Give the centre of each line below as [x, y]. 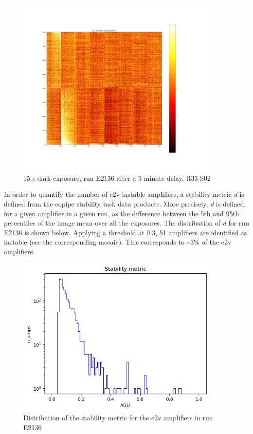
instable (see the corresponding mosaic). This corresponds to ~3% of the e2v [118, 242]
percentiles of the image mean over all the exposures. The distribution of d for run [126, 223]
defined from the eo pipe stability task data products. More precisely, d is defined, [125, 203]
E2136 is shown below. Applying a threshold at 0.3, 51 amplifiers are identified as [126, 232]
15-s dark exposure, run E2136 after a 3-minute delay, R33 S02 [117, 178]
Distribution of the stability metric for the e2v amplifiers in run [118, 418]
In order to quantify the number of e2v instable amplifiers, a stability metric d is [124, 194]
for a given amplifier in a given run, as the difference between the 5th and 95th [122, 213]
